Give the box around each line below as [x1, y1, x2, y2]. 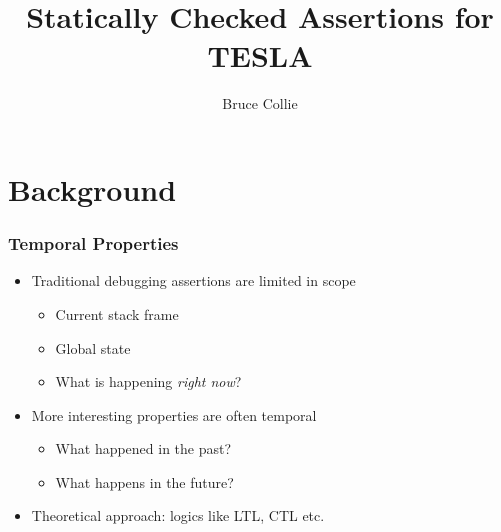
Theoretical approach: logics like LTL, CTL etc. [31, 505, 325, 526]
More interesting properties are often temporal [31, 404, 317, 425]
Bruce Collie [222, 93, 298, 114]
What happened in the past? [55, 438, 232, 459]
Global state [55, 337, 131, 358]
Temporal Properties [8, 231, 179, 256]
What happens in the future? [55, 471, 234, 492]
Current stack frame [55, 303, 179, 324]
